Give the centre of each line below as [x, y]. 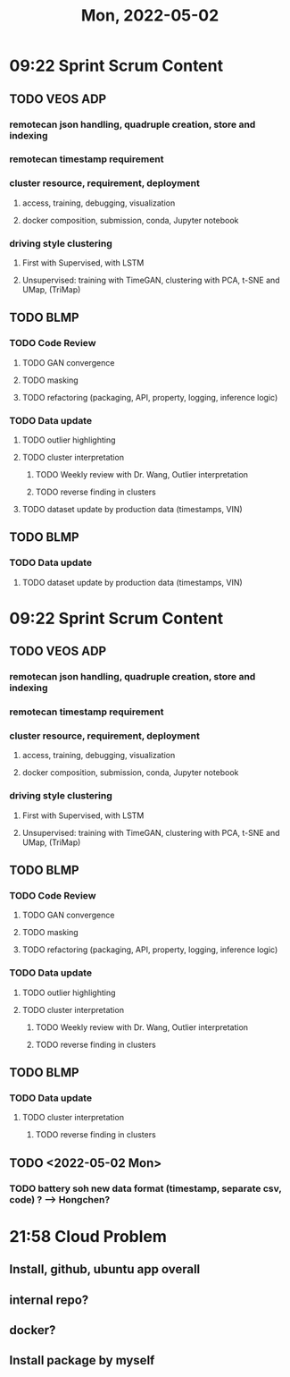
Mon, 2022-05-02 [150, 16]
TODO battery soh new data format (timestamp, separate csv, [145, 1188]
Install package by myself [82, 1360]
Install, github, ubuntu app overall [105, 1269]
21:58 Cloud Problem [88, 1236]
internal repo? [49, 1300]
